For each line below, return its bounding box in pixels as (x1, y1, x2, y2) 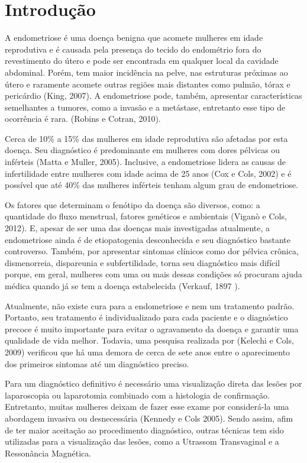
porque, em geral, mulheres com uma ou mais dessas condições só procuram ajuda (5, 268, 302, 280)
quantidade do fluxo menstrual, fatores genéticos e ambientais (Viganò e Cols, (5, 210, 287, 222)
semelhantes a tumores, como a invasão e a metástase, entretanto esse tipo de (5, 101, 286, 113)
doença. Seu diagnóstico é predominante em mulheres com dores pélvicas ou (5, 144, 280, 156)
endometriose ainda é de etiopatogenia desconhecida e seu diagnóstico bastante (5, 233, 290, 245)
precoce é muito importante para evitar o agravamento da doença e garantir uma (5, 322, 299, 335)
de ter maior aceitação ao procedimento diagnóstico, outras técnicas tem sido (5, 423, 284, 436)
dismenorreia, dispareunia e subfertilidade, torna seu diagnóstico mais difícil (5, 256, 280, 268)
